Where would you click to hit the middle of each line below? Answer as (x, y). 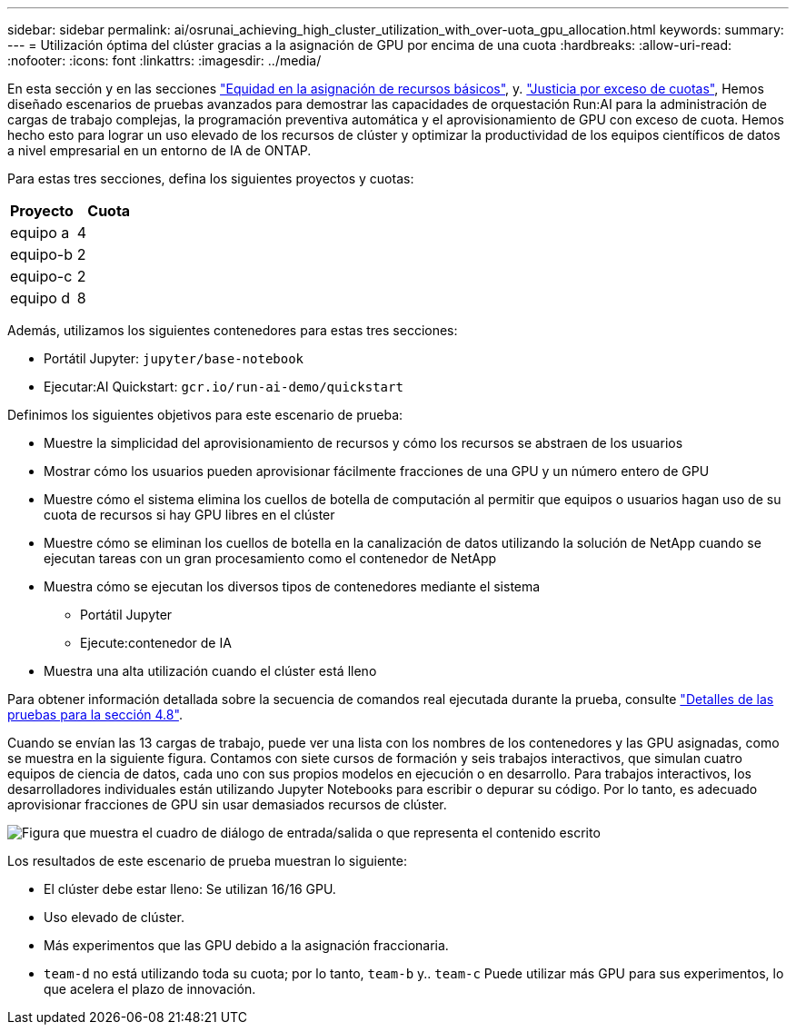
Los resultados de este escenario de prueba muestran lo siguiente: (207, 861)
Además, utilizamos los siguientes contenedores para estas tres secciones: (233, 330)
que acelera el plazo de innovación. (150, 989)
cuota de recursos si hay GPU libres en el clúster (189, 515)
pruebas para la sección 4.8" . (95, 714)
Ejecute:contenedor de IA (156, 643)
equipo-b (42, 254)
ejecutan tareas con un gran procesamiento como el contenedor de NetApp (270, 558)
